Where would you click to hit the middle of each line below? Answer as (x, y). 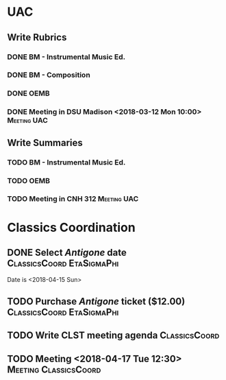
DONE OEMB (28, 93)
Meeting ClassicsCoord (54, 369)
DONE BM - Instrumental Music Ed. (66, 57)
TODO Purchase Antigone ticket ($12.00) (96, 301)
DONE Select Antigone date (67, 252)
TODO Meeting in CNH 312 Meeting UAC (73, 199)
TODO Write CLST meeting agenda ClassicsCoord (113, 336)
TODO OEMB (28, 180)
